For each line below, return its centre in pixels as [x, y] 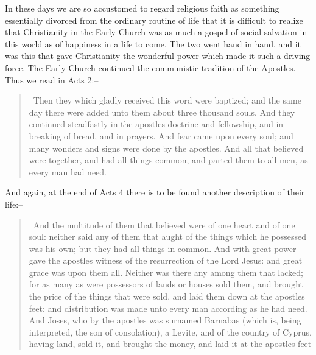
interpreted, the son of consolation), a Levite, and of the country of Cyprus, [170, 332]
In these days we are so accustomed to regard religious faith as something [142, 8]
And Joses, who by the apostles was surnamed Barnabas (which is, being [165, 320]
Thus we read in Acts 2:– [52, 79]
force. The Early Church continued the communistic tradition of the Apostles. [150, 67]
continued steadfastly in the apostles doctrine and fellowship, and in [156, 124]
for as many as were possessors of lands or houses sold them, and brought [166, 284]
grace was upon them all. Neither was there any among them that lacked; [166, 272]
